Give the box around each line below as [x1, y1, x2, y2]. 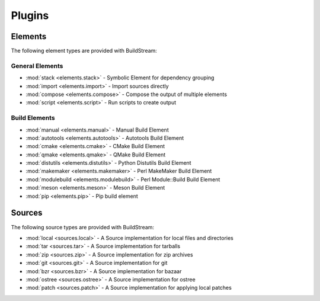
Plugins [11, 9, 49, 22]
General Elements [11, 62, 63, 70]
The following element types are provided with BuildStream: [11, 47, 157, 55]
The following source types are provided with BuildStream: [11, 223, 154, 230]
